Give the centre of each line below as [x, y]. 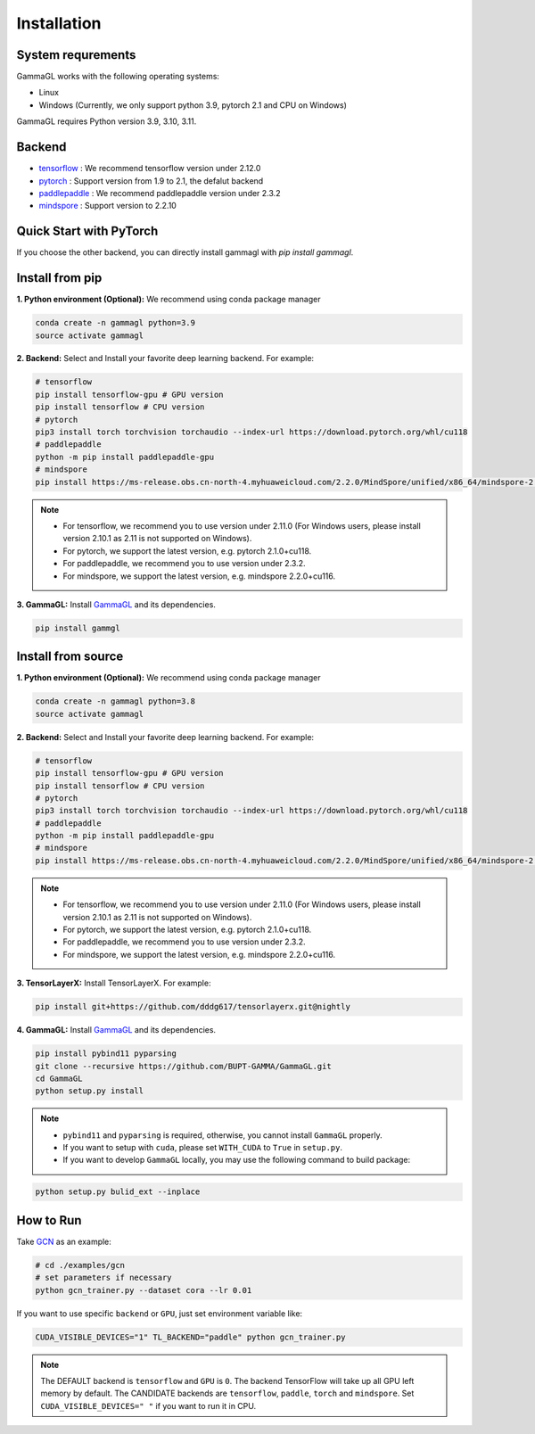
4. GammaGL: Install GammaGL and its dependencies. [116, 1030]
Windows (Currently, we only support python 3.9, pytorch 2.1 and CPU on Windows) [193, 105]
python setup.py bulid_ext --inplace [118, 1192]
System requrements [76, 55]
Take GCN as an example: [64, 1241]
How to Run [49, 1220]
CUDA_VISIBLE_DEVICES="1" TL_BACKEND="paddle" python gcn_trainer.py [190, 1337]
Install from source [70, 657]
